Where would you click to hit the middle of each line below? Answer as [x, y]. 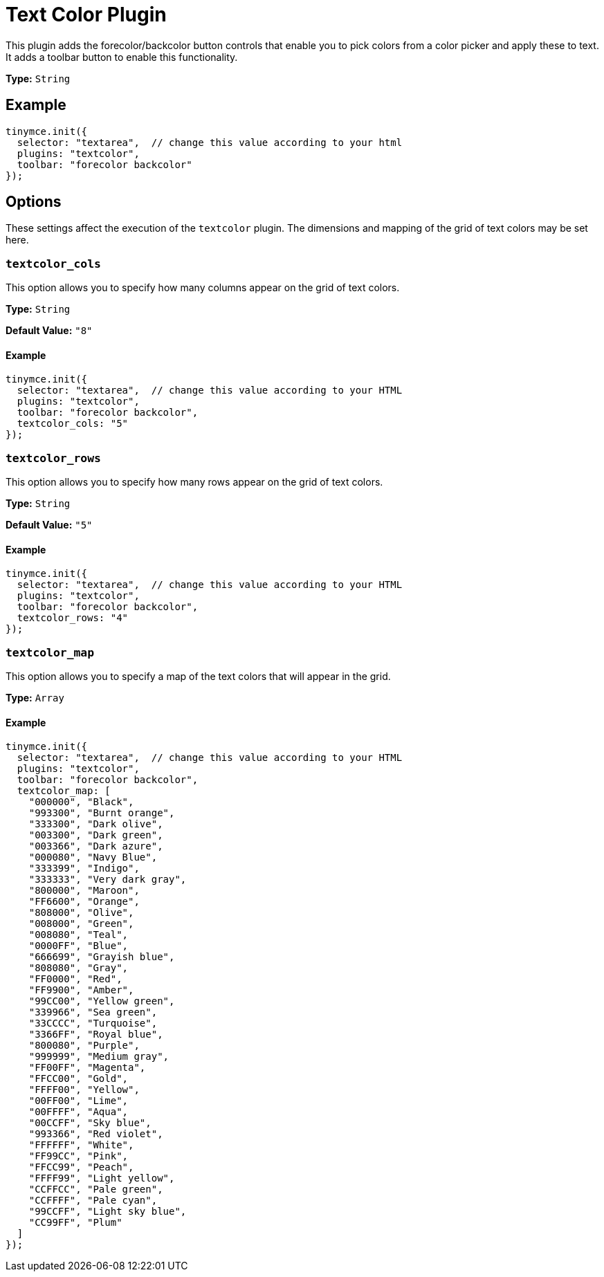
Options [34, 202]
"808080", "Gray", [79, 968]
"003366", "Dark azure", [96, 846]
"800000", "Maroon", [84, 891]
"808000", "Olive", [81, 913]
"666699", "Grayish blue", [102, 957]
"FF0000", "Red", [75, 979]
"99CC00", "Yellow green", [102, 1001]
